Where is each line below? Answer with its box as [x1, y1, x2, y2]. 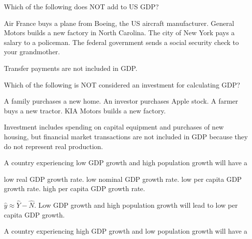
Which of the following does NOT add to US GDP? [4, 1, 159, 11]
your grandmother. [4, 46, 60, 57]
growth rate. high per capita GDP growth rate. [4, 183, 145, 194]
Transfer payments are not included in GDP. [4, 63, 137, 73]
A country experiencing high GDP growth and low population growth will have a [4, 226, 248, 236]
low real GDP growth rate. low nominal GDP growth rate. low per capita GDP [4, 174, 242, 184]
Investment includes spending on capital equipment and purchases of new [4, 122, 224, 132]
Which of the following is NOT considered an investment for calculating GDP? [4, 79, 240, 89]
